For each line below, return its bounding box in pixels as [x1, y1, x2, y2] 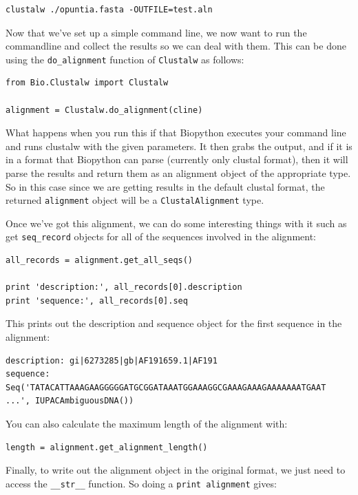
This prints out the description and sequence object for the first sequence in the [6, 316, 342, 330]
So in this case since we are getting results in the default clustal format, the [6, 179, 325, 193]
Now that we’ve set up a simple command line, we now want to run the [6, 25, 307, 39]
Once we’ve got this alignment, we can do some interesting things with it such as [6, 215, 347, 230]
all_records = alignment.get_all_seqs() [6, 255, 193, 266]
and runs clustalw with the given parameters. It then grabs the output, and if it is [6, 138, 352, 153]
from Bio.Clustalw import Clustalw [6, 78, 169, 88]
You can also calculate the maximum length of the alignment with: [6, 417, 288, 431]
